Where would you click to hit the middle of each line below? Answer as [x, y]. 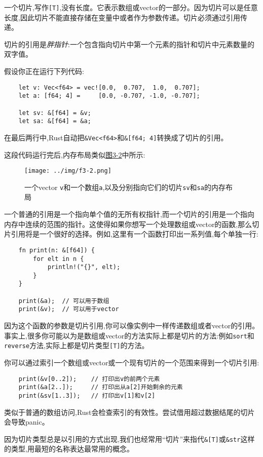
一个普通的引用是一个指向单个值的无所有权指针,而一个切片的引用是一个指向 [129, 214]
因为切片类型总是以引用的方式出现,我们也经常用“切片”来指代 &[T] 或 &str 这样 [129, 439]
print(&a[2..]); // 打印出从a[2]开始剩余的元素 [101, 387]
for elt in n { [59, 259]
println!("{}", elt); [84, 267]
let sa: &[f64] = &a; [55, 121]
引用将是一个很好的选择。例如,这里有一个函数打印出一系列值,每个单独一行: [135, 234]
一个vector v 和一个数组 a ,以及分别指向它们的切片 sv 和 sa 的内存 [125, 187]
